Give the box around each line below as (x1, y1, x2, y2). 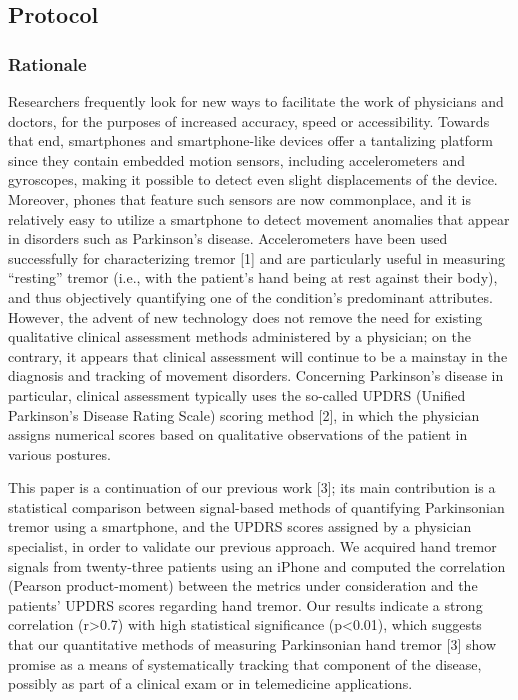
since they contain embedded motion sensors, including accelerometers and (8, 149, 466, 170)
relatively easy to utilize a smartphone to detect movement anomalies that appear (8, 208, 510, 229)
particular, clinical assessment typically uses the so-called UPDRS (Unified (8, 384, 466, 405)
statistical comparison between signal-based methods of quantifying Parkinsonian (8, 496, 505, 517)
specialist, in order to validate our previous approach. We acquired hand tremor (8, 536, 497, 557)
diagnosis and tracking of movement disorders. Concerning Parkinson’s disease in (8, 365, 504, 386)
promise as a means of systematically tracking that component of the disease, (8, 653, 482, 674)
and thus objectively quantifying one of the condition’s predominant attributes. (8, 286, 493, 307)
